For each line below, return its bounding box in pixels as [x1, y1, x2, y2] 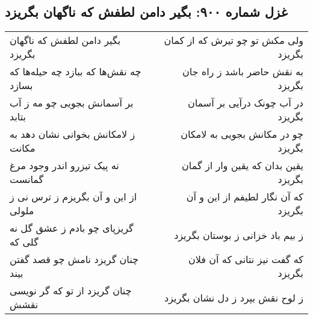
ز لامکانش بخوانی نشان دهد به [10, 127, 135, 141]
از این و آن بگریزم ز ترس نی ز [10, 190, 137, 204]
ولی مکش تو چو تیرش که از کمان [164, 33, 303, 48]
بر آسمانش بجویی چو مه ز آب [10, 96, 134, 110]
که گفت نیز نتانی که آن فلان [188, 252, 303, 267]
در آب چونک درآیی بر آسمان [187, 96, 303, 110]
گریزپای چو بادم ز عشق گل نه [10, 221, 134, 235]
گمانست [10, 172, 44, 187]
